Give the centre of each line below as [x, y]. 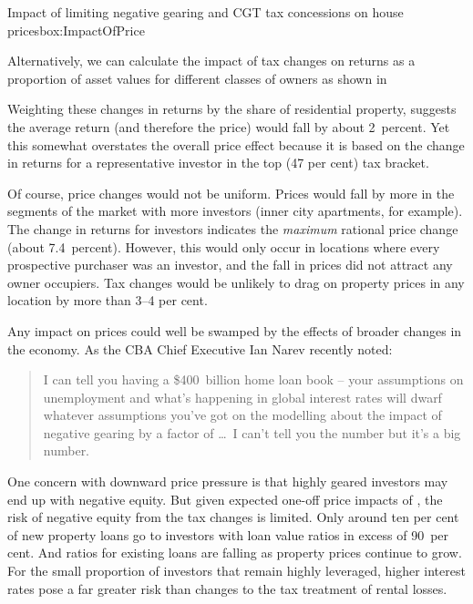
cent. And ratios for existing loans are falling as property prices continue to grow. [235, 553]
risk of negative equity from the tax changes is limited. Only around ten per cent [233, 517]
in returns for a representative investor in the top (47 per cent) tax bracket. [218, 163]
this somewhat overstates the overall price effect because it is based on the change [236, 144]
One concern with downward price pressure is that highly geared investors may [228, 481]
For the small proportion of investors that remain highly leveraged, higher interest [236, 571]
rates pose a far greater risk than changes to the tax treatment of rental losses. [227, 588]
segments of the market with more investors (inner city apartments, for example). [235, 211]
